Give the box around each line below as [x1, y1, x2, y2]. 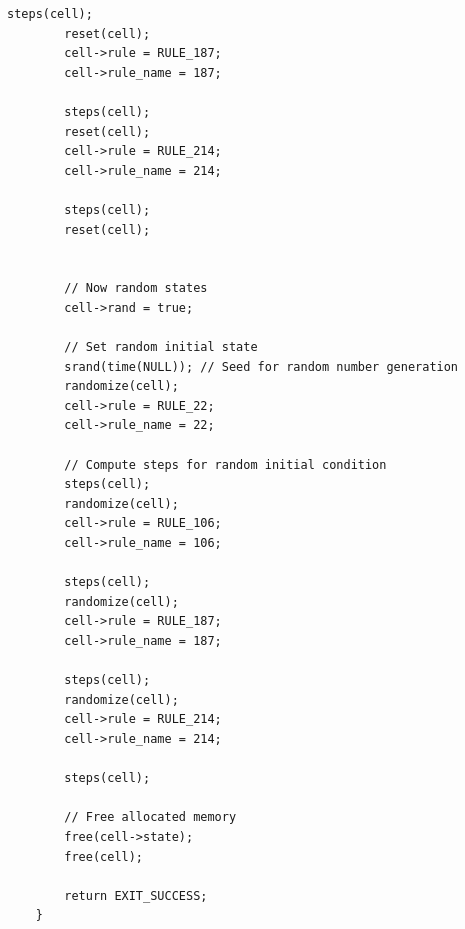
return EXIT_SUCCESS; [64, 888, 208, 903]
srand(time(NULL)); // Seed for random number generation [64, 359, 459, 374]
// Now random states [64, 281, 208, 296]
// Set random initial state [64, 340, 258, 355]
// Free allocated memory [64, 810, 237, 825]
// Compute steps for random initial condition [64, 457, 387, 472]
